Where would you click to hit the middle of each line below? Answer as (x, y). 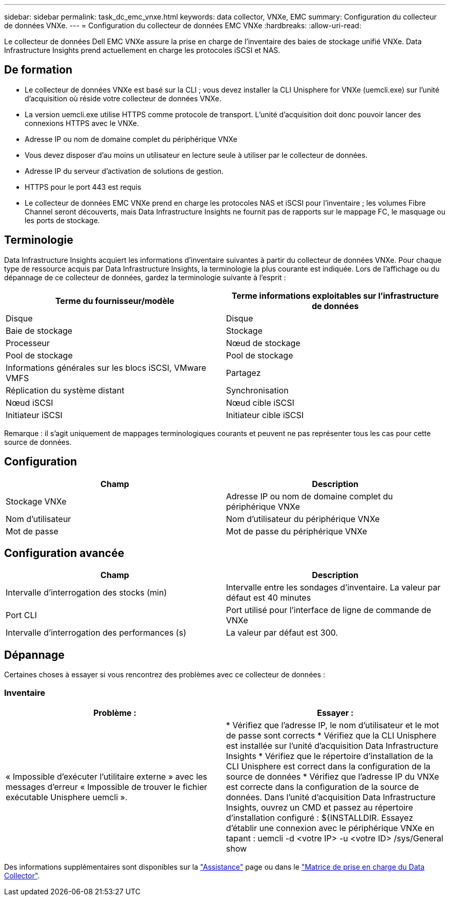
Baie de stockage (39, 330)
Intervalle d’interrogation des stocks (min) (86, 593)
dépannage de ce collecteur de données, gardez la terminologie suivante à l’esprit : (145, 277)
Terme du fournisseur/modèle (115, 301)
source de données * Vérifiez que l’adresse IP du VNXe (333, 776)
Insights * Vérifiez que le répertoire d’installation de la (330, 756)
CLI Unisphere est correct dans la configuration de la (328, 766)
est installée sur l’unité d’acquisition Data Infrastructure (332, 745)
